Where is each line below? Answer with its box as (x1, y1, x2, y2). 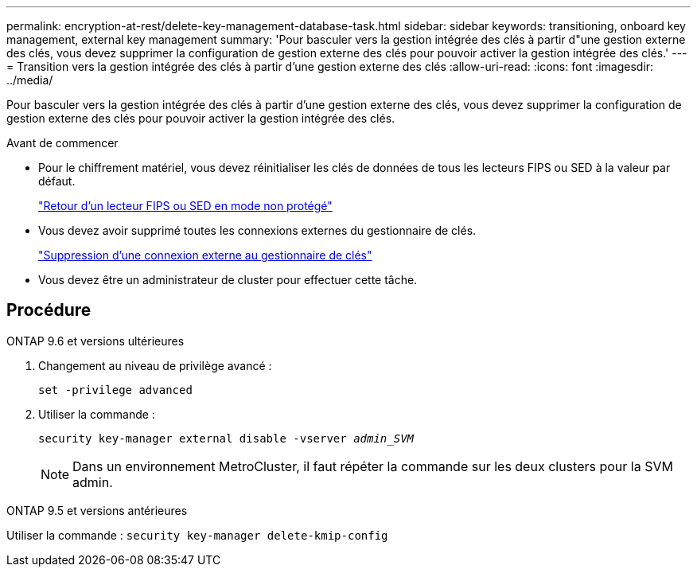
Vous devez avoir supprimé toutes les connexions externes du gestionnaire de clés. (38, 224, 477, 237)
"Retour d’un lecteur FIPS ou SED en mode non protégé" (38, 199, 333, 212)
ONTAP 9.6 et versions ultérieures (6, 333, 185, 348)
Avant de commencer (6, 136, 119, 150)
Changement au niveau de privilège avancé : (38, 358, 272, 372)
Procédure (6, 300, 92, 321)
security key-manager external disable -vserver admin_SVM (38, 431, 415, 445)
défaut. (38, 174, 76, 188)
